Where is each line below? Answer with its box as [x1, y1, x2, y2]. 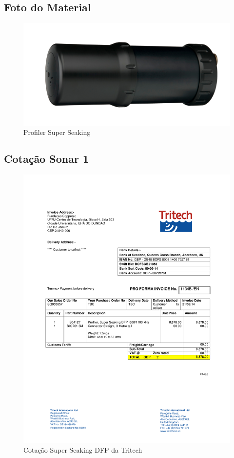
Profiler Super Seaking [23, 127, 91, 137]
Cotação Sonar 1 [4, 151, 89, 166]
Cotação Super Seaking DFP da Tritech [23, 444, 142, 455]
